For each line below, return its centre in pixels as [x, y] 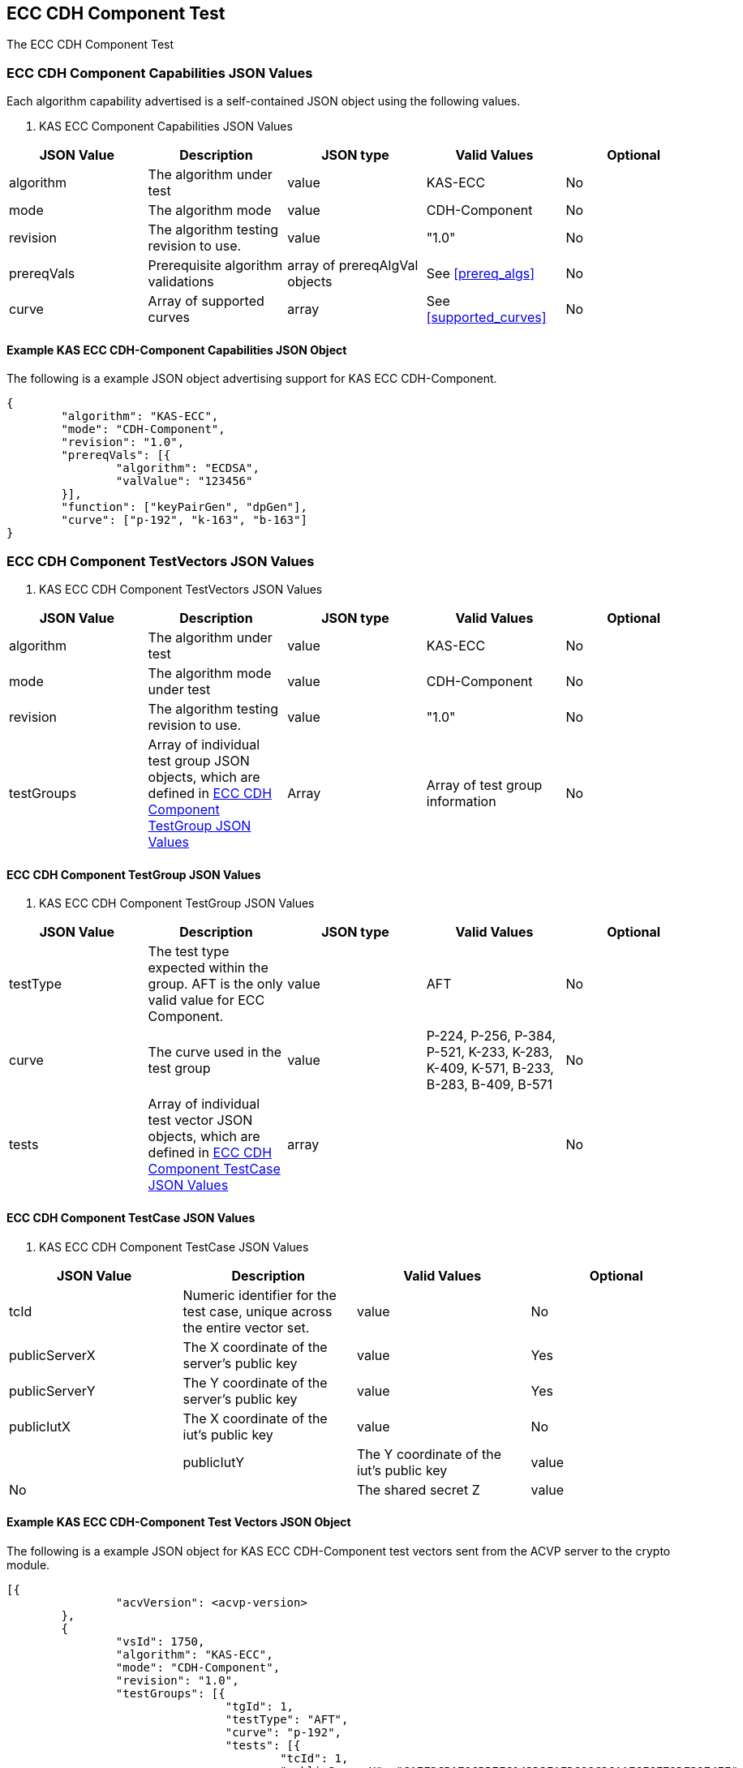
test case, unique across [258, 1311]
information [461, 802]
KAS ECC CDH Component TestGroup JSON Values [177, 903]
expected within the [208, 968]
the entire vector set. [246, 1327]
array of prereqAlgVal [353, 266]
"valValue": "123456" [184, 481]
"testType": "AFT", [287, 1719]
